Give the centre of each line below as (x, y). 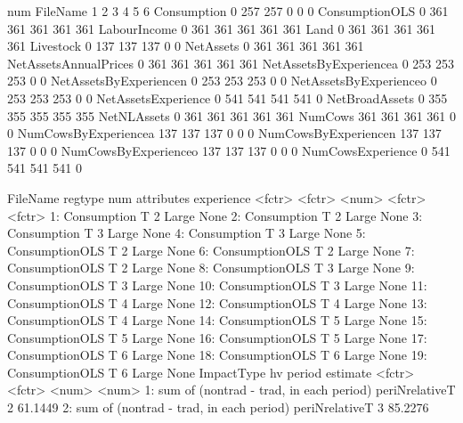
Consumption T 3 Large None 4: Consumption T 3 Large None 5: (187, 233)
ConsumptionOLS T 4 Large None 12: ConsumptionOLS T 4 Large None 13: (217, 302)
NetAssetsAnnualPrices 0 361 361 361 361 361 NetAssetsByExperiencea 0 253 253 (231, 63)
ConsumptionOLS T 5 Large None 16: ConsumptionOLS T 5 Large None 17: (217, 337)
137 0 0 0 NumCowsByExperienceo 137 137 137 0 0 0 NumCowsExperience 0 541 (229, 150)
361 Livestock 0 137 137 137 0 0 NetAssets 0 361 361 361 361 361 (186, 46)
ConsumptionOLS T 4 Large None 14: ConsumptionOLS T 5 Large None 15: (217, 320)
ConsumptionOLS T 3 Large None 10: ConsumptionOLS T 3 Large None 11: (217, 285)
